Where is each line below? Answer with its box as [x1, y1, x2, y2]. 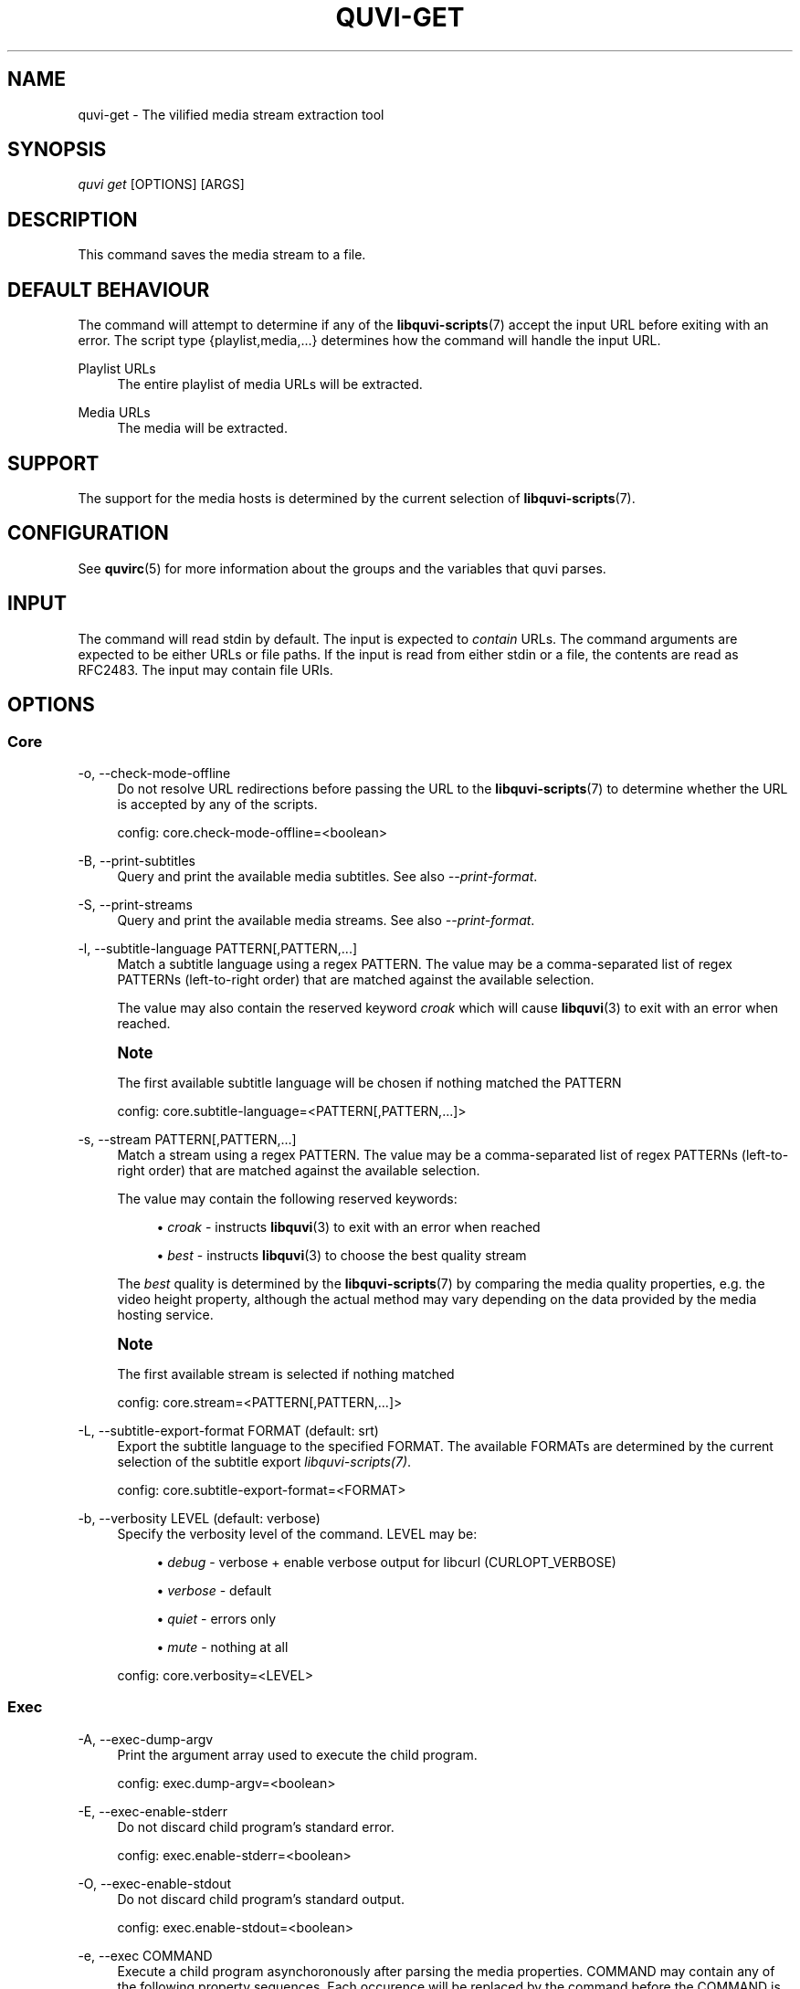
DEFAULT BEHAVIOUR [7, 278, 210, 301]
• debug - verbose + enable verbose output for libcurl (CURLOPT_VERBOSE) [156, 1553, 616, 1570]
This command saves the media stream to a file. [78, 247, 366, 263]
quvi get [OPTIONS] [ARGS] [78, 176, 245, 193]
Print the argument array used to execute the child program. [117, 1746, 478, 1763]
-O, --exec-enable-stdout [78, 1875, 232, 1891]
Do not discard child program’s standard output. [117, 1890, 405, 1907]
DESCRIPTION [7, 207, 138, 231]
